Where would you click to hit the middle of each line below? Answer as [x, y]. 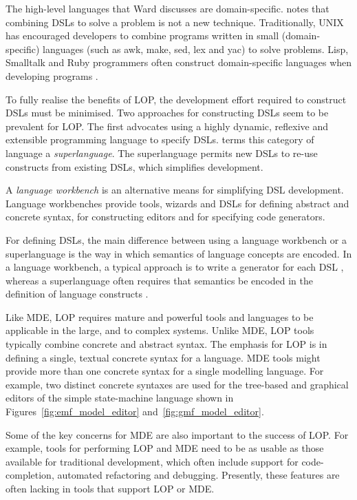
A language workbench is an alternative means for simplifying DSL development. [175, 190]
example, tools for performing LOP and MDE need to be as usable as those [165, 448]
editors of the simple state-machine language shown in [120, 398]
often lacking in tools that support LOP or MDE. [110, 488]
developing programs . [52, 75]
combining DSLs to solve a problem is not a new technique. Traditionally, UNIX [175, 22]
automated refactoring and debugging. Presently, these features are [198, 475]
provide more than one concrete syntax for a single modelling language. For [165, 371]
